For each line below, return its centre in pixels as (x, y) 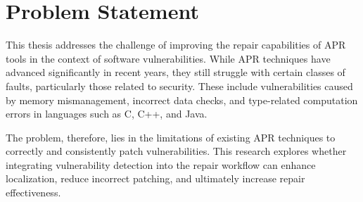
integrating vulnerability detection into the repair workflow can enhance (161, 164)
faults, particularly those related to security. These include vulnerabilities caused (179, 86)
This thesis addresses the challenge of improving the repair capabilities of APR (176, 45)
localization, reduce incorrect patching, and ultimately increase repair (155, 178)
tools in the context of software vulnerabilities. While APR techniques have (168, 58)
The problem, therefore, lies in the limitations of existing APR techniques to (171, 137)
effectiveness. (33, 192)
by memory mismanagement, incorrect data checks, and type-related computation (182, 100)
